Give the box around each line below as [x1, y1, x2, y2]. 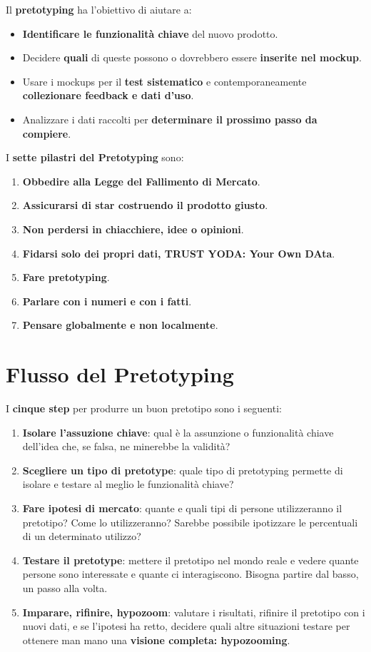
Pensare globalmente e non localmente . [22, 317, 218, 332]
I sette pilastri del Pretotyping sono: [6, 150, 184, 165]
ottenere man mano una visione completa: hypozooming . [22, 632, 290, 647]
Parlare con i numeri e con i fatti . [22, 293, 192, 308]
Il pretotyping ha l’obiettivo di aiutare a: [6, 2, 192, 16]
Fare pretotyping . [22, 270, 110, 285]
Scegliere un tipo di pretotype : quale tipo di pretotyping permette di [22, 462, 343, 477]
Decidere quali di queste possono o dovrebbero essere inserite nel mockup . [22, 50, 362, 65]
